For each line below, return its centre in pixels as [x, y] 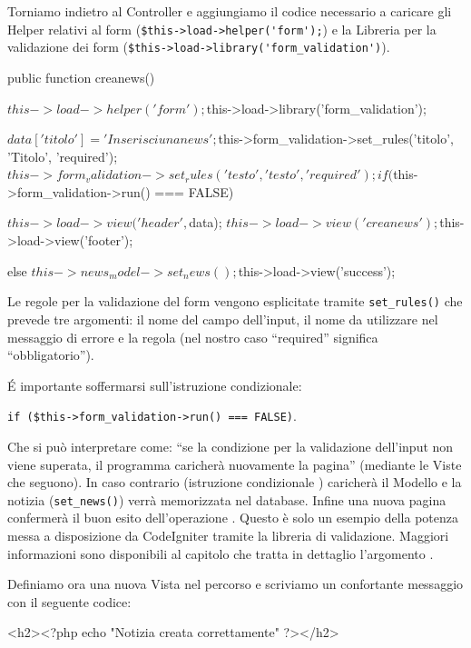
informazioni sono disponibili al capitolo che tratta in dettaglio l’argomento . [221, 553]
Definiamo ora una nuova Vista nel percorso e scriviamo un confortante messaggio [235, 584]
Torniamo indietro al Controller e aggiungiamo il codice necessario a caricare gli [230, 11]
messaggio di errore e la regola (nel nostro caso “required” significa [193, 337]
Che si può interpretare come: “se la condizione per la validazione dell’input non [231, 446]
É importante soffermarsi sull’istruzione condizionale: [155, 385]
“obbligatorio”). [51, 355]
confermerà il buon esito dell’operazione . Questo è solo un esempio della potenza [233, 518]
